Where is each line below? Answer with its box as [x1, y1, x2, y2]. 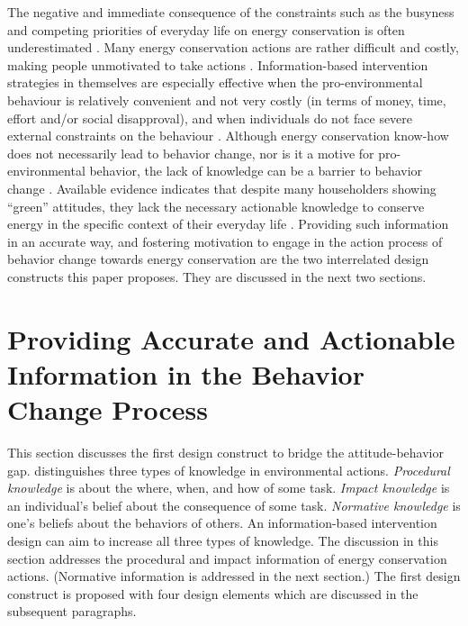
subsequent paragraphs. [7, 602, 137, 621]
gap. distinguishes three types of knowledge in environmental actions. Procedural [7, 460, 450, 479]
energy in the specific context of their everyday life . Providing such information [7, 214, 449, 233]
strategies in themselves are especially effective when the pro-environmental [7, 73, 423, 92]
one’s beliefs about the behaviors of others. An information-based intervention [7, 513, 437, 532]
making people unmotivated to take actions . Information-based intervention [7, 55, 428, 74]
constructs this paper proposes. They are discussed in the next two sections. [7, 267, 427, 286]
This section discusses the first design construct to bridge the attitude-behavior [7, 443, 445, 461]
